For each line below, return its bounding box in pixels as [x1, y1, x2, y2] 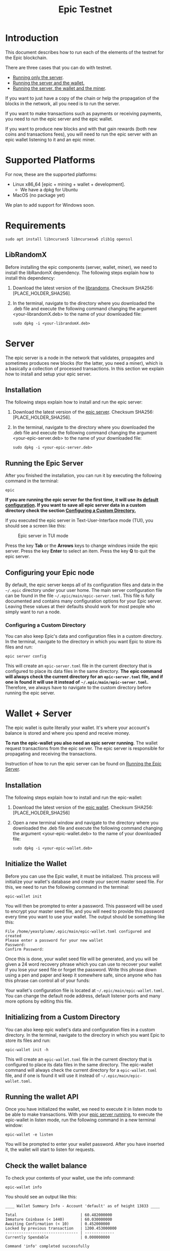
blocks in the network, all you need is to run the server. [5, 101, 120, 107]
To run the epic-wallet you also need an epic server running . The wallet [5, 740, 158, 746]
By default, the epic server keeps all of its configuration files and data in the [5, 582, 164, 588]
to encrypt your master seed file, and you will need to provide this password [5, 908, 164, 914]
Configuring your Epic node [5, 568, 95, 577]
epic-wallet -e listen [5, 1132, 53, 1137]
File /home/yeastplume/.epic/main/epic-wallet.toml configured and [5, 929, 151, 934]
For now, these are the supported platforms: [5, 171, 97, 177]
